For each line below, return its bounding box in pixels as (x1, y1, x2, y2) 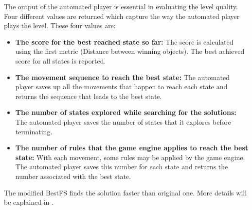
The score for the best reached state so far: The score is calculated (15, 36, 234, 47)
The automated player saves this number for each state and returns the (15, 162, 228, 172)
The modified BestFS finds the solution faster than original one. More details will (4, 187, 247, 197)
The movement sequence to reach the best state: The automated (15, 72, 230, 82)
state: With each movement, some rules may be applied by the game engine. (15, 152, 245, 162)
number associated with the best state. (15, 171, 131, 181)
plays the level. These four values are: (4, 20, 116, 31)
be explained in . (4, 197, 54, 207)
